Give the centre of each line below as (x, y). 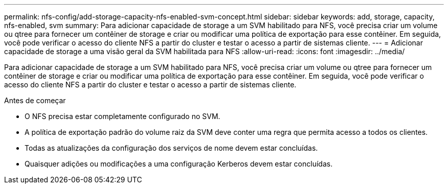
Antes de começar (35, 100)
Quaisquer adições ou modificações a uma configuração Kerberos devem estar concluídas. (179, 164)
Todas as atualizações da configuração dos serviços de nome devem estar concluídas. (171, 148)
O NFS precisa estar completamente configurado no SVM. (122, 116)
